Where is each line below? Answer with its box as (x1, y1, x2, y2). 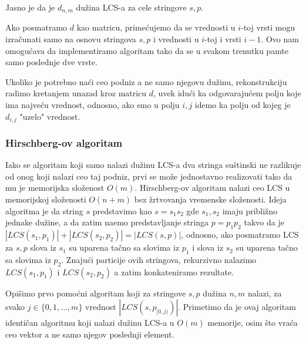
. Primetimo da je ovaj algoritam (178, 301, 296, 313)
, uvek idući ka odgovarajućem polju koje (153, 87, 301, 99)
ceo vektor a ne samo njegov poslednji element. (5, 328, 174, 340)
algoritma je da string (5, 204, 83, 217)
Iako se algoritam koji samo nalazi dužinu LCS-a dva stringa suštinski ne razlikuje (5, 158, 301, 171)
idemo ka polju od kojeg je (194, 99, 291, 111)
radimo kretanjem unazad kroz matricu (5, 87, 147, 99)
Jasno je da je (5, 1, 55, 13)
